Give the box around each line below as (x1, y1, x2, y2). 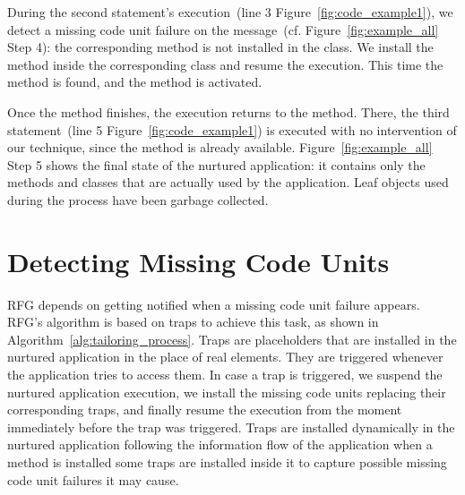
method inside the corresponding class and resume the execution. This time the (7, 55, 443, 73)
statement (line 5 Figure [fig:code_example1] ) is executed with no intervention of (7, 120, 457, 139)
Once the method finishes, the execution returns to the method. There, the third (7, 102, 450, 121)
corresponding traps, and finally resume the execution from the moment (7, 400, 402, 419)
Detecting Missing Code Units (7, 243, 390, 279)
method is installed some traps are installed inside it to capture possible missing (7, 453, 447, 471)
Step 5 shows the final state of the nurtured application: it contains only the (7, 155, 426, 174)
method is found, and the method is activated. (7, 73, 263, 91)
